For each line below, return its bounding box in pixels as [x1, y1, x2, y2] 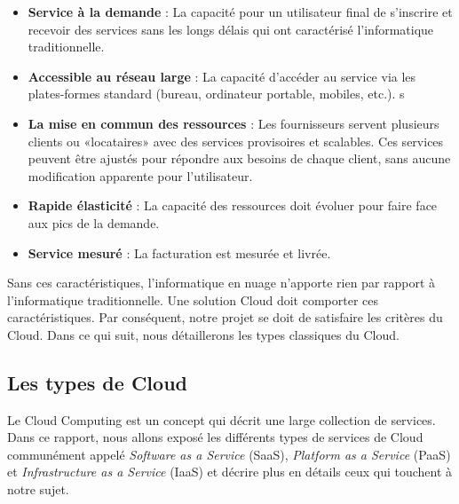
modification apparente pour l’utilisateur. [28, 166, 253, 185]
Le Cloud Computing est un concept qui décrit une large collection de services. [7, 410, 436, 429]
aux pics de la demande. [28, 213, 160, 232]
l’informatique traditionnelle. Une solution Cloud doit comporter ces [7, 290, 379, 309]
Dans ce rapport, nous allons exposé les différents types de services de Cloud [7, 428, 423, 446]
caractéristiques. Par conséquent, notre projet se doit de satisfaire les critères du [7, 308, 443, 327]
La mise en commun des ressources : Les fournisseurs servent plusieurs [28, 114, 439, 132]
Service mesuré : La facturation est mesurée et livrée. [28, 243, 331, 262]
